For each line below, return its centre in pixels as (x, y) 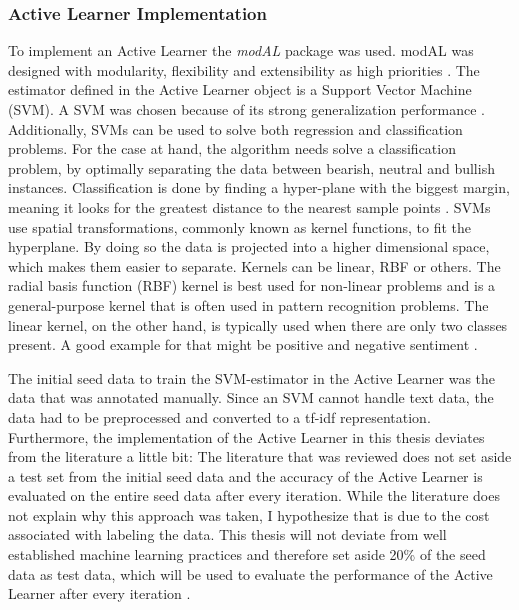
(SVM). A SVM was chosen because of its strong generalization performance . (246, 109)
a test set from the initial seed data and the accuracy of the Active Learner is (245, 475)
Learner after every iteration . (99, 593)
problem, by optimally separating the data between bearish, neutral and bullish (251, 167)
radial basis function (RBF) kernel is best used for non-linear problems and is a (252, 285)
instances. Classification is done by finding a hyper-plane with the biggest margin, (259, 187)
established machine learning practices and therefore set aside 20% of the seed (247, 554)
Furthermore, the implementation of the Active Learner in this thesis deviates (246, 436)
